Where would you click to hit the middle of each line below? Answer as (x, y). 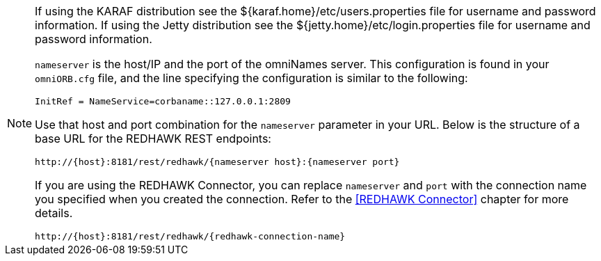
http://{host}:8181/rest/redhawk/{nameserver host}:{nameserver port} (217, 162)
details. (54, 213)
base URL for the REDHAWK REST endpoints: (153, 139)
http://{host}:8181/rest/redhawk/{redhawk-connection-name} (190, 236)
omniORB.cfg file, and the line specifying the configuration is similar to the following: (251, 78)
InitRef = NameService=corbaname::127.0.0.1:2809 (163, 101)
